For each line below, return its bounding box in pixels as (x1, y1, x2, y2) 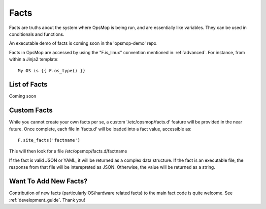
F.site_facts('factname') (18, 138, 81, 143)
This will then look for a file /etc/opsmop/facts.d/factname (9, 148, 128, 154)
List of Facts (9, 80, 48, 89)
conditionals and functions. (9, 31, 65, 37)
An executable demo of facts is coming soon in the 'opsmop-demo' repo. (9, 40, 158, 46)
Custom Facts (9, 106, 53, 115)
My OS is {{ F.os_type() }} (18, 68, 86, 73)
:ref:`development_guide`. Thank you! (9, 197, 86, 203)
